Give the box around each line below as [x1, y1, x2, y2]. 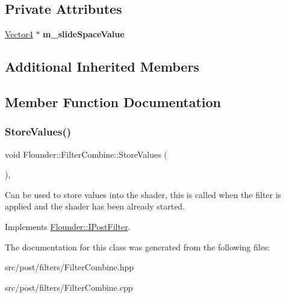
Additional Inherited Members [5, 57, 199, 76]
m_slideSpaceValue [43, 28, 125, 40]
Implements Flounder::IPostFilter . [5, 220, 131, 232]
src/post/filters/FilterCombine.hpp [5, 261, 134, 273]
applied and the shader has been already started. [5, 200, 185, 213]
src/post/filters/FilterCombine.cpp [5, 281, 133, 293]
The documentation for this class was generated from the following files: [5, 240, 270, 253]
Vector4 [5, 28, 33, 40]
